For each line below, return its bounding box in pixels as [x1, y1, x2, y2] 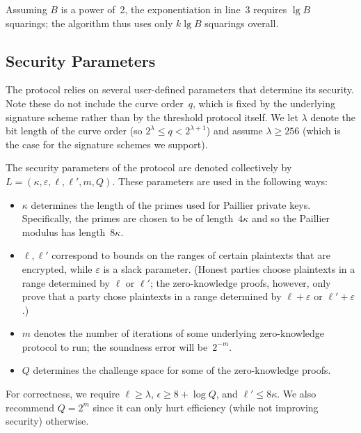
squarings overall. [204, 15, 279, 30]
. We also [277, 386, 316, 401]
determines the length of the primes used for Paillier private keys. [31, 197, 311, 212]
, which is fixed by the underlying [192, 95, 336, 110]
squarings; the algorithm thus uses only [6, 15, 173, 30]
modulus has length [22, 224, 106, 239]
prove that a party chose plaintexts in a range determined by [22, 289, 282, 304]
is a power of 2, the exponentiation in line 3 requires [61, 2, 287, 16]
